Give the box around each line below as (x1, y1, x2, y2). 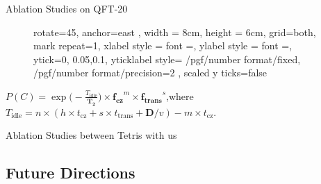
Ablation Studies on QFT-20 (6, 1, 128, 15)
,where (166, 88, 194, 103)
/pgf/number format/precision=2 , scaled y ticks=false (33, 65, 267, 80)
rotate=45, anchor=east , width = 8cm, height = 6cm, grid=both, (33, 24, 316, 39)
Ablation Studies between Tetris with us (6, 128, 177, 142)
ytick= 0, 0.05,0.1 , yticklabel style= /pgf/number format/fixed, (33, 51, 301, 66)
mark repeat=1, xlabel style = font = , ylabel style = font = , (33, 38, 293, 53)
